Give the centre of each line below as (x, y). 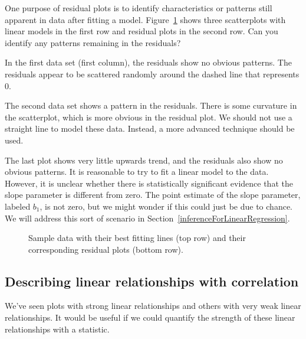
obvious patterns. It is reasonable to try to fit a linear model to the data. (137, 172)
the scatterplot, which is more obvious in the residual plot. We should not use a (149, 117)
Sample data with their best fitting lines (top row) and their (137, 238)
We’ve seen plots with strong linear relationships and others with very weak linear (153, 306)
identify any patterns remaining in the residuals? (93, 42)
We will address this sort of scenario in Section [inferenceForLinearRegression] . (147, 218)
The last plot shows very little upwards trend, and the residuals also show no (144, 160)
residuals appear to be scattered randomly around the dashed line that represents (152, 74)
